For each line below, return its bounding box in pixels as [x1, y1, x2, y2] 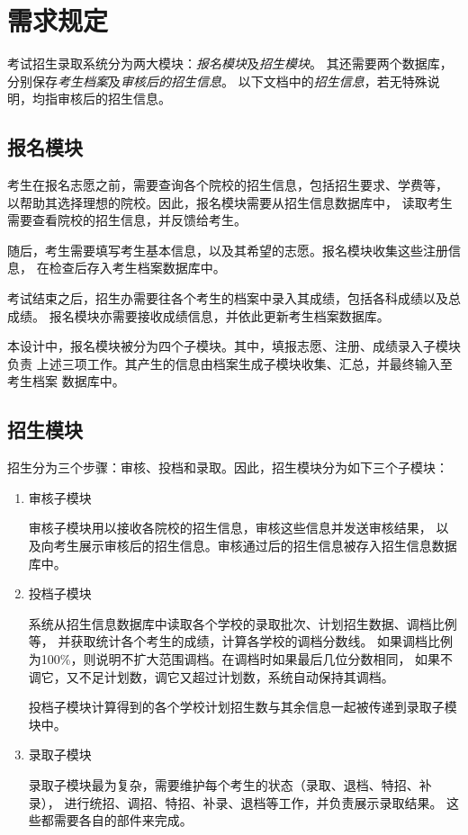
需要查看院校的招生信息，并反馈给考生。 [7, 211, 247, 229]
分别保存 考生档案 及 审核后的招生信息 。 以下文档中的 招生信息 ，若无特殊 [7, 71, 427, 90]
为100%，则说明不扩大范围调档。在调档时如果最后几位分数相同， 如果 [28, 650, 441, 668]
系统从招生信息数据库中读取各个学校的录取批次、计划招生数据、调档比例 [28, 614, 457, 633]
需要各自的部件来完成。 [53, 811, 193, 830]
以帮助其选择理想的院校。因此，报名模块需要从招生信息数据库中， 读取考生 [7, 193, 453, 211]
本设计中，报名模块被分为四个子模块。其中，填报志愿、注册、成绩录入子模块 [7, 337, 461, 355]
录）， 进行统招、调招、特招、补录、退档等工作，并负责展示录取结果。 [28, 793, 443, 812]
